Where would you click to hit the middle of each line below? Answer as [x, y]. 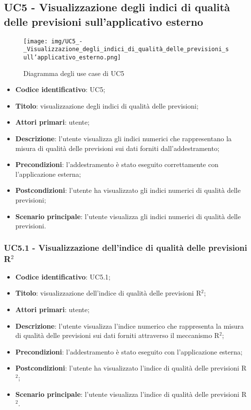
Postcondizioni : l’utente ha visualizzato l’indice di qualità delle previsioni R [131, 368]
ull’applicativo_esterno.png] [72, 57]
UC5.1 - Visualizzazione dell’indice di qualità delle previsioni [126, 247]
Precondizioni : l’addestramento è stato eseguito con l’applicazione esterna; [129, 351]
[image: [36, 41]
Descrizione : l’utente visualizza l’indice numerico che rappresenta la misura [130, 326]
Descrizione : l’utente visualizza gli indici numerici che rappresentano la [124, 138]
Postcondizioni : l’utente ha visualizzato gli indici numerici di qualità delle [128, 190]
